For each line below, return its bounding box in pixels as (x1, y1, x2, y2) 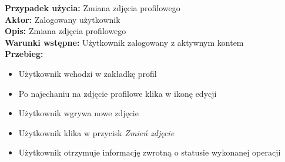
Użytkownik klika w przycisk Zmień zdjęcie (18, 126, 175, 139)
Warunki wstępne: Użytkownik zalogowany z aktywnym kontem (5, 36, 244, 48)
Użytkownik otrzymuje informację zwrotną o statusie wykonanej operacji (18, 146, 281, 158)
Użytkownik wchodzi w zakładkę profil (18, 67, 157, 79)
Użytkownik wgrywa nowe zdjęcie (18, 107, 139, 119)
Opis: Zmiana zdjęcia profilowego (5, 25, 126, 37)
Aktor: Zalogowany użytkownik (5, 13, 120, 25)
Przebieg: (5, 48, 43, 60)
